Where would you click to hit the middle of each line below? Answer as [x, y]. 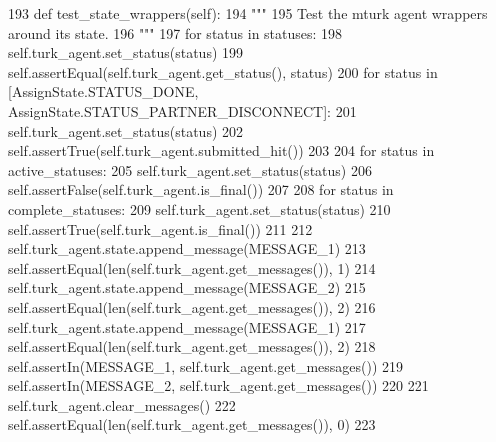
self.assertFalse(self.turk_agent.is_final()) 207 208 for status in [201, 189]
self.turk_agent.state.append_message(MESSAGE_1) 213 [187, 248]
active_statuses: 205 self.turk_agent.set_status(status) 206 [190, 169]
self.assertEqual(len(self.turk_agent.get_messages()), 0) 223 [192, 424]
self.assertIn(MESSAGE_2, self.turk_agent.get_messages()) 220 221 [218, 385]
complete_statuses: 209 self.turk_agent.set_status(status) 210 [199, 208]
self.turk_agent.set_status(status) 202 [126, 130]
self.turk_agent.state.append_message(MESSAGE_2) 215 [187, 287]
